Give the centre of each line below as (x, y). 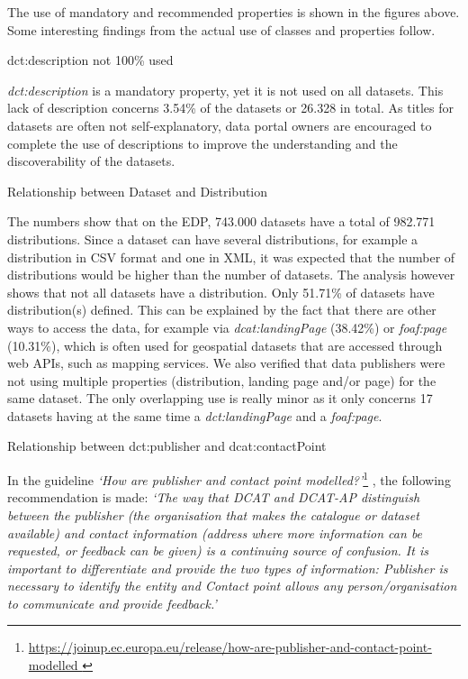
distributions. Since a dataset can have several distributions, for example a (213, 239)
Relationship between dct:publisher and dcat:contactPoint (167, 446)
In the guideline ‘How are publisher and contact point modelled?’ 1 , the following (229, 478)
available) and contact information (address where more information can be (215, 532)
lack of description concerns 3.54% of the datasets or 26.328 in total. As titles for (231, 108)
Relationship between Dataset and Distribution (138, 191)
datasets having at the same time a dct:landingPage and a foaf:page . (195, 415)
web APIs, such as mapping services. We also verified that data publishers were (226, 363)
